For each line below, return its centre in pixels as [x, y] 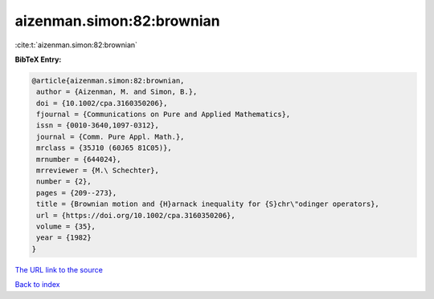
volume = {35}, [66, 226]
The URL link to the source [59, 269]
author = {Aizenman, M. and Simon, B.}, [117, 92]
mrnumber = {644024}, [79, 159]
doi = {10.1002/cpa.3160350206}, [102, 103]
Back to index [37, 285]
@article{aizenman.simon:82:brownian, [108, 81]
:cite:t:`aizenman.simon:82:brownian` [76, 45]
